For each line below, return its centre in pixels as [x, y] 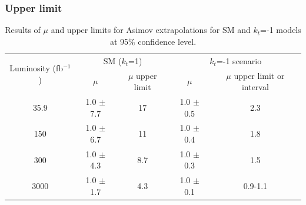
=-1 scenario [239, 60]
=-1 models [281, 30]
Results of [23, 30]
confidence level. [167, 41]
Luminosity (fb [36, 68]
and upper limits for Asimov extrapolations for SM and [151, 30]
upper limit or [259, 75]
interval [255, 87]
